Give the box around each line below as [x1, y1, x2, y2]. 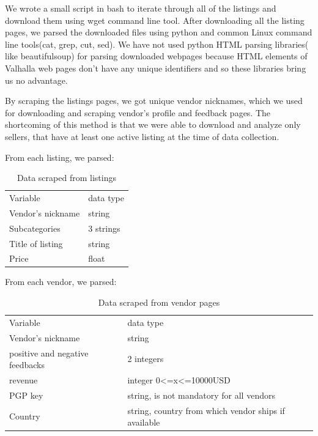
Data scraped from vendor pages [98, 296, 220, 309]
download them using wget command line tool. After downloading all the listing [5, 13, 305, 26]
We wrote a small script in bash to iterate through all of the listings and [5, 2, 276, 14]
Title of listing [9, 237, 63, 249]
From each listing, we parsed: [5, 150, 114, 163]
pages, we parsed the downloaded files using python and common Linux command [5, 26, 312, 39]
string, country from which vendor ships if [127, 404, 285, 416]
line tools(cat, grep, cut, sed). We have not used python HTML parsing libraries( [5, 37, 309, 50]
